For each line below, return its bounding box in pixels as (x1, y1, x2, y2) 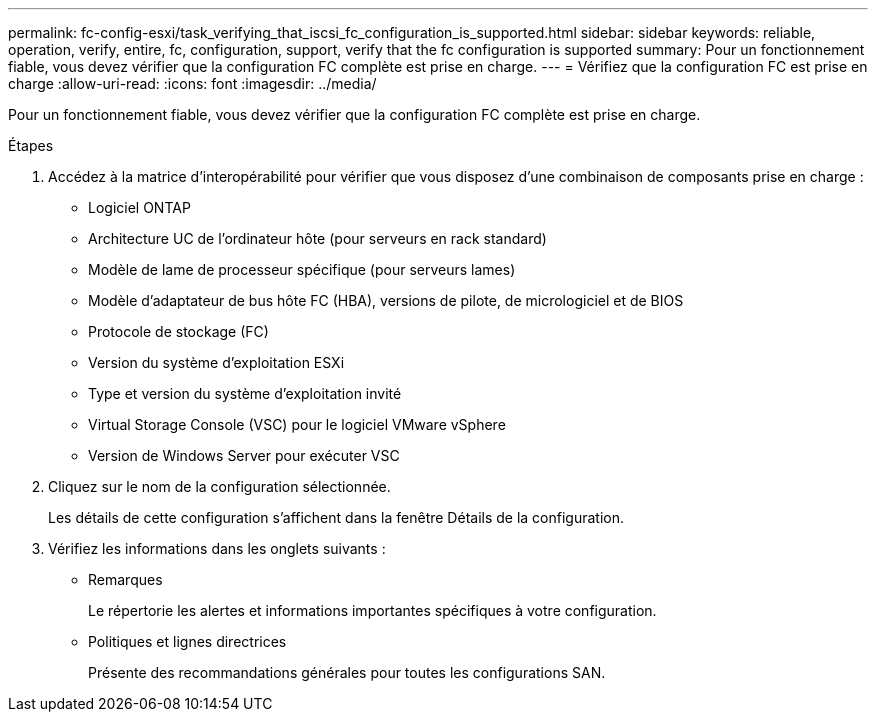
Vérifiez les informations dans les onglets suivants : (48, 540, 386, 557)
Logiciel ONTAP (88, 199, 191, 216)
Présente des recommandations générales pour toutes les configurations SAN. (88, 664, 606, 681)
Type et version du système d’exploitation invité (88, 385, 402, 402)
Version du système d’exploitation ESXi (88, 354, 345, 371)
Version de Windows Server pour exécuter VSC (88, 447, 400, 464)
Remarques (88, 571, 163, 588)
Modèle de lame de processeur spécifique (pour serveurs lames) (88, 261, 516, 278)
